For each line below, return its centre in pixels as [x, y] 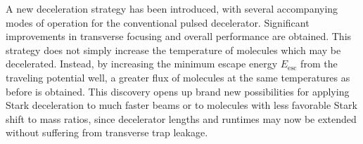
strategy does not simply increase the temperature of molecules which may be [173, 50]
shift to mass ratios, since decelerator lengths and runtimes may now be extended [181, 118]
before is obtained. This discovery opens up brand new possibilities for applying [178, 91]
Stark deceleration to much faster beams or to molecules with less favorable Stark [181, 105]
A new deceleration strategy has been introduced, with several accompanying [172, 8]
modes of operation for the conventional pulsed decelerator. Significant [158, 22]
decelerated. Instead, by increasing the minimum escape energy [142, 64]
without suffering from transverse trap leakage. [107, 132]
